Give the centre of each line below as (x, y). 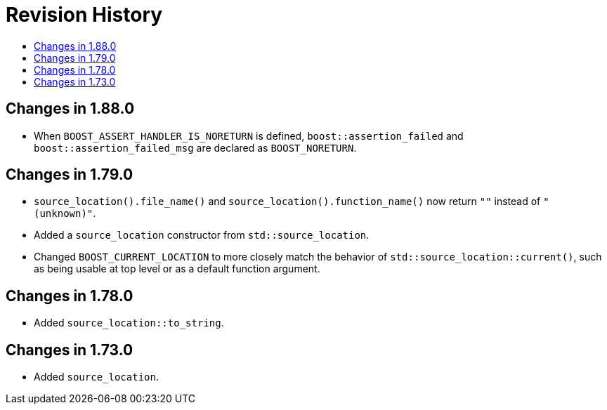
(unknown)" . (65, 213)
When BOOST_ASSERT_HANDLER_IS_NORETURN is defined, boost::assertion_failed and (249, 135)
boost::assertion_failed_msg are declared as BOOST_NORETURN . (195, 147)
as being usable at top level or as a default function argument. (177, 269)
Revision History (84, 15)
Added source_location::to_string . (129, 323)
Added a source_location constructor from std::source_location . (202, 235)
